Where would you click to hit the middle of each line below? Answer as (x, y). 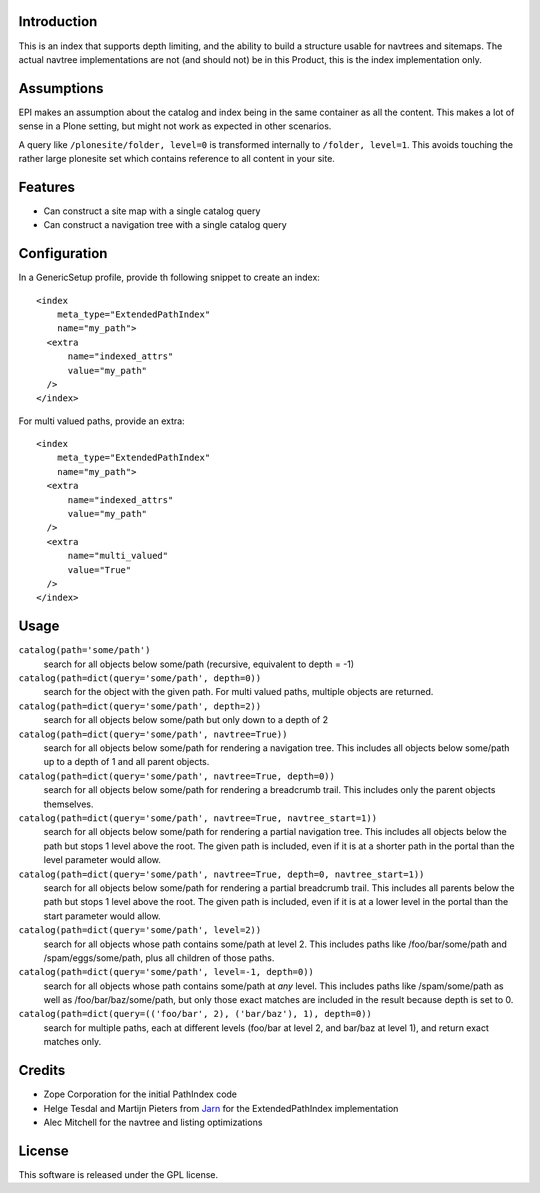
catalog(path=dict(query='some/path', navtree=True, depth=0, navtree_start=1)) (221, 874)
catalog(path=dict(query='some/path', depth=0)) (140, 678)
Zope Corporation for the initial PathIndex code (140, 1094)
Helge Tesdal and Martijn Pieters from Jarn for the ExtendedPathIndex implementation (221, 1108)
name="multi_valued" (118, 556)
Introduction (58, 21)
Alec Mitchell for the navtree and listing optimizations (153, 1122)
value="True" (99, 569)
